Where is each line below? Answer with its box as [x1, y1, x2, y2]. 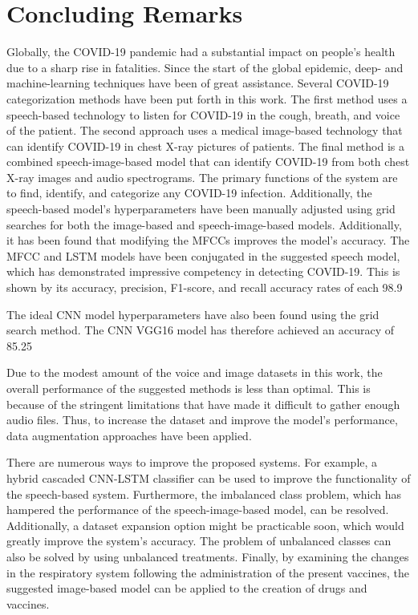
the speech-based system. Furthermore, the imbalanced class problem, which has [6, 485, 402, 502]
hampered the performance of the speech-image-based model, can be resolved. [6, 501, 389, 518]
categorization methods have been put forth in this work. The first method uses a [6, 90, 408, 107]
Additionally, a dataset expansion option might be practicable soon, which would [6, 516, 404, 533]
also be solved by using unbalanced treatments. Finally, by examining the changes [6, 548, 409, 564]
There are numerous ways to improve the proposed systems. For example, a [6, 454, 378, 471]
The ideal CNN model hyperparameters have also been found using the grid [6, 305, 379, 322]
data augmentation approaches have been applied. [6, 427, 252, 443]
